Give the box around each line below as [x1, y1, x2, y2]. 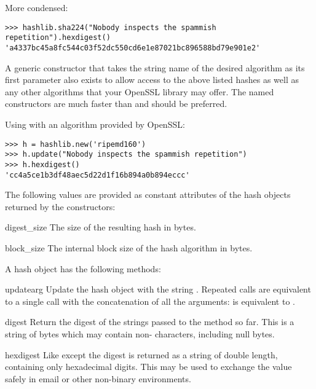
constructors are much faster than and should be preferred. [5, 97, 227, 110]
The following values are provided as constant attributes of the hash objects [5, 188, 291, 201]
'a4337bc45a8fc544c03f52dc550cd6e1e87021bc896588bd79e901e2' [5, 43, 261, 52]
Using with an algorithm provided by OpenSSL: [5, 117, 185, 130]
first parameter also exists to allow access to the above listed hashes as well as [5, 73, 299, 86]
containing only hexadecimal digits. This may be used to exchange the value [5, 360, 292, 373]
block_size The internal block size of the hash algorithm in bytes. [5, 241, 253, 254]
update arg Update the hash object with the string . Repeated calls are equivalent [5, 283, 311, 296]
